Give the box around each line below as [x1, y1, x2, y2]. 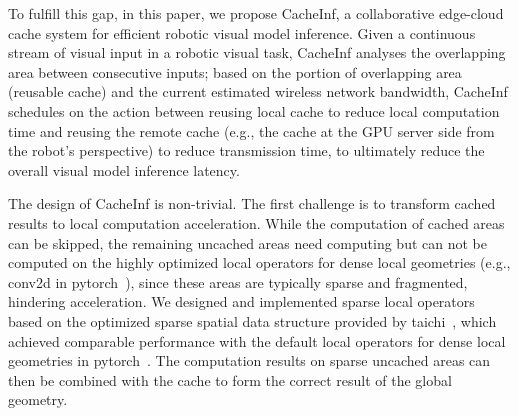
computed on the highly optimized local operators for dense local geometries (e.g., [8, 252, 511, 273]
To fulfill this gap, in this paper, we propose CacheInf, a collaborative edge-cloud [8, 3, 504, 23]
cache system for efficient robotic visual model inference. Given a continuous [8, 22, 476, 43]
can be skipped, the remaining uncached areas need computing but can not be [8, 232, 487, 253]
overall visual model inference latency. [8, 159, 240, 180]
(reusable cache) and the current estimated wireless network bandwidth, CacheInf [8, 81, 508, 102]
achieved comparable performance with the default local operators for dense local [8, 330, 506, 351]
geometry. [8, 389, 68, 410]
